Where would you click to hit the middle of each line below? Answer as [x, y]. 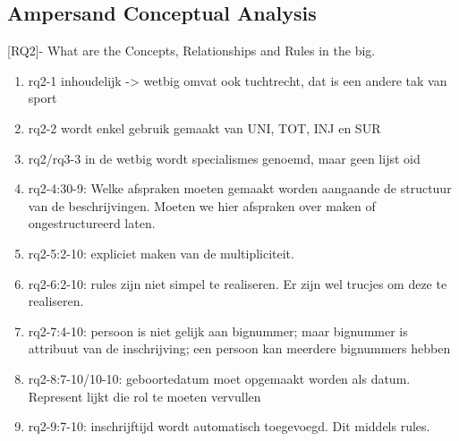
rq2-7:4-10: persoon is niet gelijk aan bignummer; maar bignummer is [218, 331]
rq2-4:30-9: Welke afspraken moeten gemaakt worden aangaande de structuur [240, 188]
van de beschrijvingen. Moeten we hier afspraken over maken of [202, 205]
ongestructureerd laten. [92, 223]
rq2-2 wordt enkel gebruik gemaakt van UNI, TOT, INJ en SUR [204, 127]
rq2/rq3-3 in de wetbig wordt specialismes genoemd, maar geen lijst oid [224, 158]
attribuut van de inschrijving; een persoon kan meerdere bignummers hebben [239, 348]
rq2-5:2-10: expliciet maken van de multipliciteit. [161, 253]
